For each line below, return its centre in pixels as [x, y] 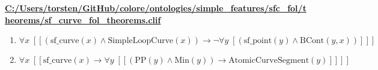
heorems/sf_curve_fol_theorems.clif [83, 19]
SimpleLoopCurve [141, 41]
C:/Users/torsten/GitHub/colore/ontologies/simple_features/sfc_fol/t [156, 8]
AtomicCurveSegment [269, 61]
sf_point [258, 41]
